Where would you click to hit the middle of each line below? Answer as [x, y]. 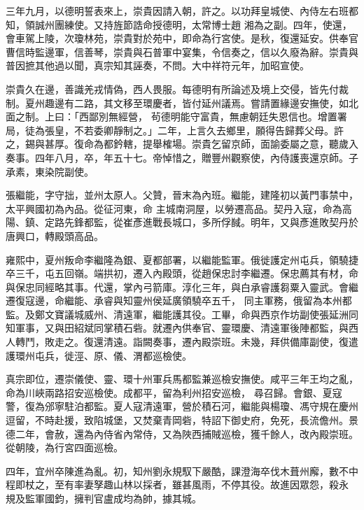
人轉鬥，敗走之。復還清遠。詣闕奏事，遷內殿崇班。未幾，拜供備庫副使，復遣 [182, 342]
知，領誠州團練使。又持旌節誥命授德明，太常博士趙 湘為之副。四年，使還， [179, 24]
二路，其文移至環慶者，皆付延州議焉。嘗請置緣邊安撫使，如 [211, 102]
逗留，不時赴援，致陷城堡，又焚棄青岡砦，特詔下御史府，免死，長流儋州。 [177, 420]
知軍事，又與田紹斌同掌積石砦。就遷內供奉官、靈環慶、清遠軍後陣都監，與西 [182, 328]
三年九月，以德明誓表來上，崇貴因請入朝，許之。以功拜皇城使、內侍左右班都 [182, 10]
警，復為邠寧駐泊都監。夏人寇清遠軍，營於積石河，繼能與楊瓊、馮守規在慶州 [182, 406]
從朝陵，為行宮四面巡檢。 [64, 447]
